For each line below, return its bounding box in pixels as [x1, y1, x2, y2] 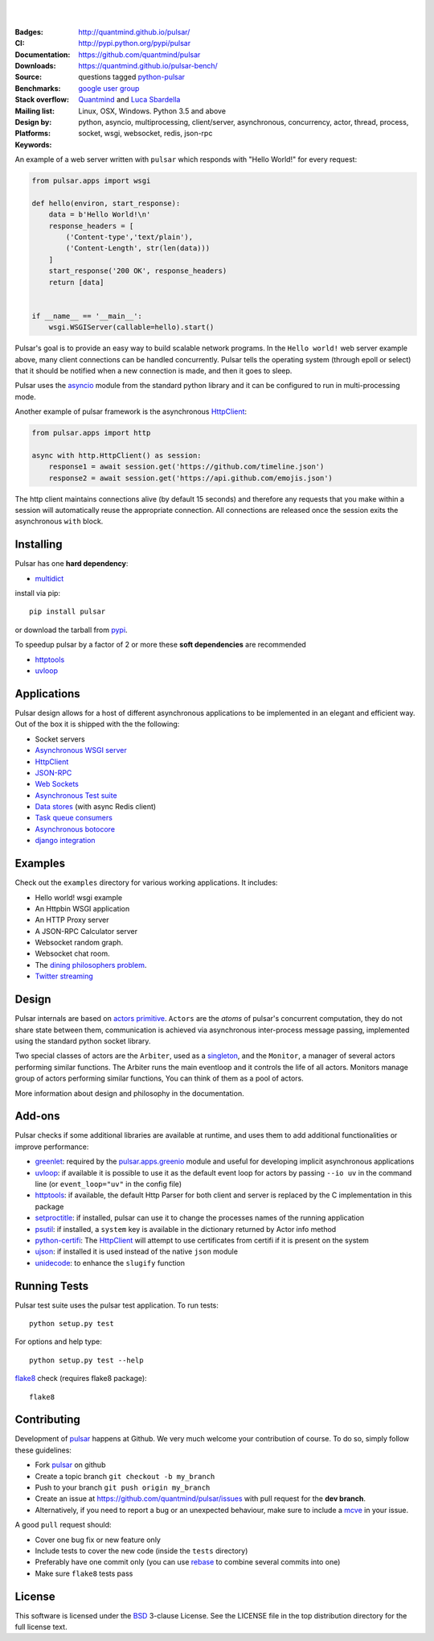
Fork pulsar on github [35, 1460, 106, 1469]
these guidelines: [14, 1445, 72, 1455]
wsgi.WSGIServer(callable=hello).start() [48, 323, 215, 332]
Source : [14, 72, 43, 82]
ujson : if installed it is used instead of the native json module [35, 1246, 239, 1256]
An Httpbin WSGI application [35, 903, 130, 913]
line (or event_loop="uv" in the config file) [35, 1179, 182, 1188]
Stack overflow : [14, 95, 70, 105]
